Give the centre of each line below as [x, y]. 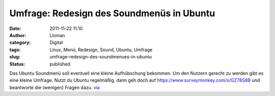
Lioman [58, 35]
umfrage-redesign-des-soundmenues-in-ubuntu [101, 57]
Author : [18, 35]
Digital [56, 43]
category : [20, 43]
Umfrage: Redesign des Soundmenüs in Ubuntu [112, 13]
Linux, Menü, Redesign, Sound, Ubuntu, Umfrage [101, 50]
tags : [15, 50]
